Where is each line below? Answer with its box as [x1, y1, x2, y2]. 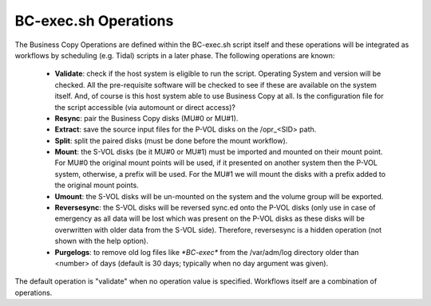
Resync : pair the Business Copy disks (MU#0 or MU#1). [54, 113, 239, 123]
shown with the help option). [54, 236, 149, 246]
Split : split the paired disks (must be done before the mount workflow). [54, 135, 288, 145]
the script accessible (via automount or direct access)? [54, 102, 235, 112]
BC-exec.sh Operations [14, 12, 174, 29]
